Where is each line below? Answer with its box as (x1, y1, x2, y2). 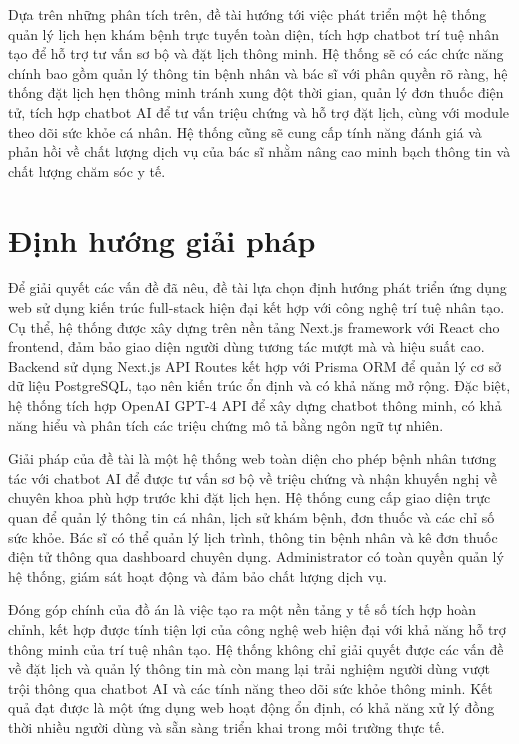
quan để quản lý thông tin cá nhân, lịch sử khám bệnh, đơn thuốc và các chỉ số (8, 507, 495, 527)
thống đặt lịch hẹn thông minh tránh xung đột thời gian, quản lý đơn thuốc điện (8, 82, 504, 103)
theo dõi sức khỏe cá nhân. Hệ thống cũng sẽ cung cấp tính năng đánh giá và (8, 121, 482, 142)
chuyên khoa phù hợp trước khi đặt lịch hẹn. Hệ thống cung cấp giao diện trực (8, 487, 491, 508)
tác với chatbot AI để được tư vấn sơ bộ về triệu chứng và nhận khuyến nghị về (8, 467, 497, 488)
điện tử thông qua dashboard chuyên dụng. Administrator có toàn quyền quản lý (8, 546, 504, 567)
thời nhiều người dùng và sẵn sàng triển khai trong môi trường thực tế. (8, 716, 445, 737)
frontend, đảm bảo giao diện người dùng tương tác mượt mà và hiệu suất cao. (8, 336, 485, 357)
